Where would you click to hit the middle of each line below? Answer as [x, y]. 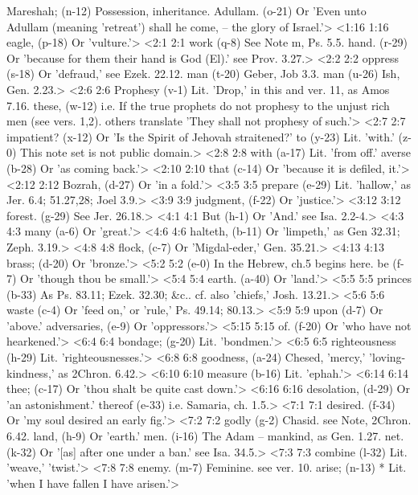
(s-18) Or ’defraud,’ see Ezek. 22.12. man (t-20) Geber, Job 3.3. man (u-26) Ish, [203, 74]
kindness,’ [31, 372]
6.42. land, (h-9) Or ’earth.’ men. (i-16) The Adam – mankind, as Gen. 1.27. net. [205, 436]
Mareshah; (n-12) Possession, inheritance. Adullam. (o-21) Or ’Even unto [186, 10]
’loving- [387, 357]
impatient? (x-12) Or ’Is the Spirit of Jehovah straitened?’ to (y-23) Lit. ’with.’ [201, 136]
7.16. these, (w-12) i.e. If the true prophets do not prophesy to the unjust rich [198, 105]
